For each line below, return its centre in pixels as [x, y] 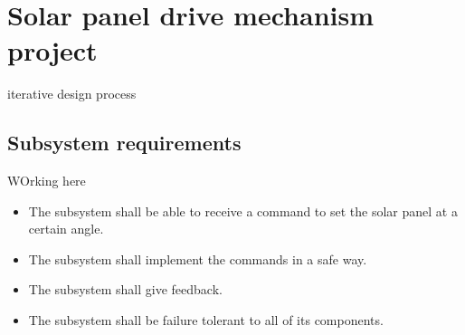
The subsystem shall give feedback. [125, 289]
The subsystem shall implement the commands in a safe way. [198, 258]
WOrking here [47, 181]
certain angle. [66, 229]
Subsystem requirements [124, 143]
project [52, 50]
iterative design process [72, 94]
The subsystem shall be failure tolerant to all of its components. [206, 320]
